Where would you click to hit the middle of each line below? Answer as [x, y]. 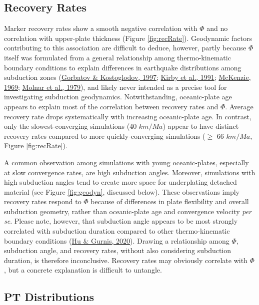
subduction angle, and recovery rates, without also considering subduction [118, 250]
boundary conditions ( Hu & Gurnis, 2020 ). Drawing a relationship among [117, 240]
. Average [239, 106]
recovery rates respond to [43, 201]
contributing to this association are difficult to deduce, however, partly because [125, 48]
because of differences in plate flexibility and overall [170, 201]
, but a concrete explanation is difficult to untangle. [83, 270]
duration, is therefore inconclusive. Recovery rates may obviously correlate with [126, 260]
